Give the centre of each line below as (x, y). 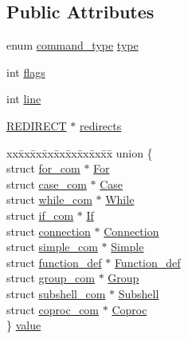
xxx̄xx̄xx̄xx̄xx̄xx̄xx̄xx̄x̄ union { (80, 152)
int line (24, 99)
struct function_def (54, 262)
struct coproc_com (53, 309)
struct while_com (49, 199)
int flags (26, 72)
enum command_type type (72, 45)
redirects (101, 125)
